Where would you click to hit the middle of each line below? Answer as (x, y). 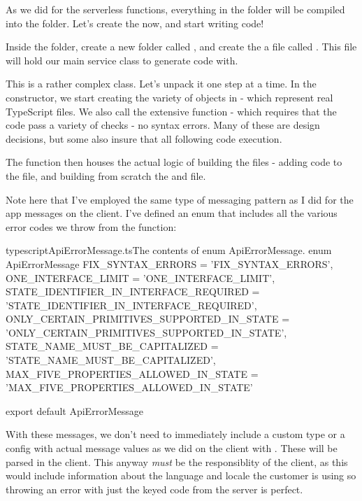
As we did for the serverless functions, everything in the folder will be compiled (175, 9)
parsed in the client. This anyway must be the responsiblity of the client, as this (177, 461)
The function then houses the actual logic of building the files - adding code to (174, 162)
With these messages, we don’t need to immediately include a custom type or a (175, 434)
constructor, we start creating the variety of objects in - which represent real (169, 97)
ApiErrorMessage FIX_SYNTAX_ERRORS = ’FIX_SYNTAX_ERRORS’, (169, 263)
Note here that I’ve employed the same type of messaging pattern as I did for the (180, 199)
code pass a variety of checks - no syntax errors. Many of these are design (163, 125)
